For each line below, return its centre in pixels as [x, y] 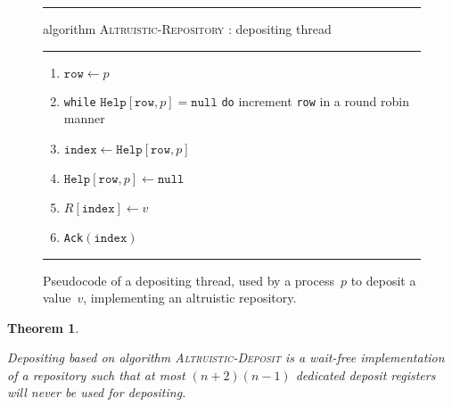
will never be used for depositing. [97, 392]
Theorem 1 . [43, 327]
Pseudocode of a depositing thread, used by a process [189, 280]
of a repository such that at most [96, 374]
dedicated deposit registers [366, 374]
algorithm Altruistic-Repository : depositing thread [187, 29]
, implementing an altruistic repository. [190, 298]
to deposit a [383, 280]
